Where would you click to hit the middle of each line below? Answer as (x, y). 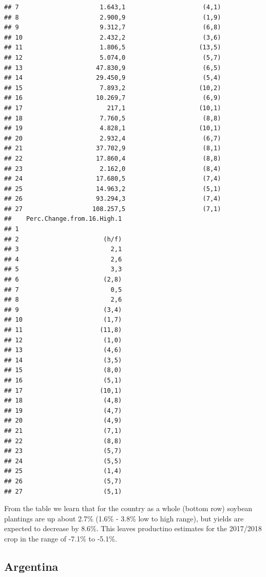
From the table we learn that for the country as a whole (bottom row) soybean (128, 508)
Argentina (31, 566)
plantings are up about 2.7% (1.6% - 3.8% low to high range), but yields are (124, 518)
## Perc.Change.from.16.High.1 (63, 219)
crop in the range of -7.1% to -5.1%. (61, 538)
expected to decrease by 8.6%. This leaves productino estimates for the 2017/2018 (133, 528)
